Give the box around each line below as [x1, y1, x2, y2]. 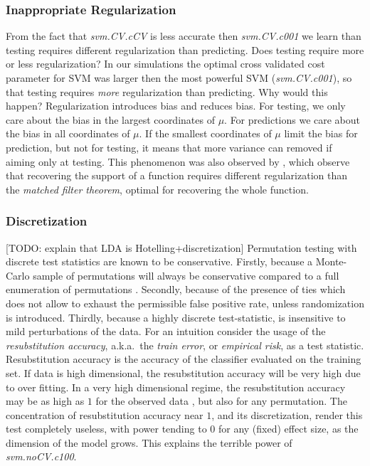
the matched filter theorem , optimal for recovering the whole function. [6, 181, 309, 196]
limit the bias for [284, 126, 358, 141]
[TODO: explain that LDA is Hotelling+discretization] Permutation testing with [6, 240, 357, 255]
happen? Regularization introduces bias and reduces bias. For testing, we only [6, 98, 346, 113]
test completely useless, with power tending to [6, 421, 207, 436]
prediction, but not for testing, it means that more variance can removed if [6, 139, 332, 154]
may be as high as [6, 393, 85, 408]
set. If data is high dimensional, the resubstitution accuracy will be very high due [6, 365, 361, 380]
